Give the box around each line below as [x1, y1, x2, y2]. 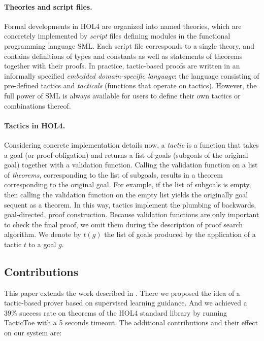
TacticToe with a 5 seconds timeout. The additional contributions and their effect [4, 317, 258, 328]
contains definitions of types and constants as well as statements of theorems [4, 50, 243, 61]
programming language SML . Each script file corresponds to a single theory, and [4, 40, 254, 51]
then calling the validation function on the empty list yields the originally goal [4, 189, 248, 199]
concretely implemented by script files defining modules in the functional [4, 30, 230, 41]
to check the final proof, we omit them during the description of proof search [4, 219, 243, 229]
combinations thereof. [4, 100, 71, 111]
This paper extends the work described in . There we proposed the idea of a [4, 287, 240, 298]
